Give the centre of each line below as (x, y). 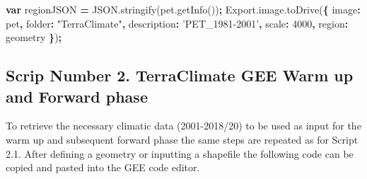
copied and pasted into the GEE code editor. (103, 167)
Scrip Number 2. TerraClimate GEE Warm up (180, 75)
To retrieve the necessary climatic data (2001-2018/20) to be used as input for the (183, 126)
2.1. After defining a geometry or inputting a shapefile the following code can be (180, 153)
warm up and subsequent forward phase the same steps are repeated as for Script (182, 139)
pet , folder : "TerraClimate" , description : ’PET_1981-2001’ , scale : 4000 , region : (177, 23)
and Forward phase (77, 96)
